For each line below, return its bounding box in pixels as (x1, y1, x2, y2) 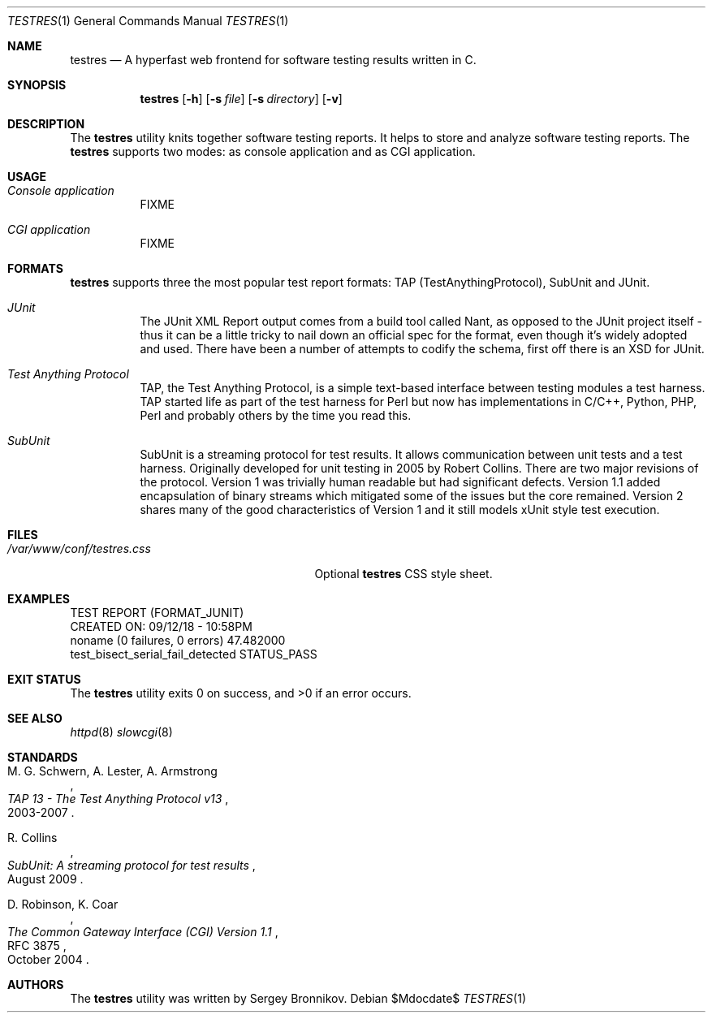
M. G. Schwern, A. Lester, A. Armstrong (7, 764, 218, 778)
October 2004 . (7, 952, 89, 966)
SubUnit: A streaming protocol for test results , (7, 858, 256, 872)
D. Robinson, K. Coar (7, 897, 119, 911)
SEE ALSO (7, 711, 63, 725)
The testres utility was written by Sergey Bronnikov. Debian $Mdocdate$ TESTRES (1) (70, 991, 526, 1005)
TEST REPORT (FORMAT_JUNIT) (70, 606, 244, 620)
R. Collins (7, 831, 58, 844)
